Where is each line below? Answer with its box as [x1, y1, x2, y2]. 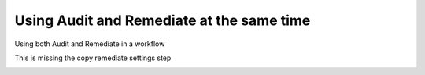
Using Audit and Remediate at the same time [14, 12, 311, 29]
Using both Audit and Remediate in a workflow [14, 39, 165, 48]
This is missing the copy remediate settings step [14, 53, 172, 62]
